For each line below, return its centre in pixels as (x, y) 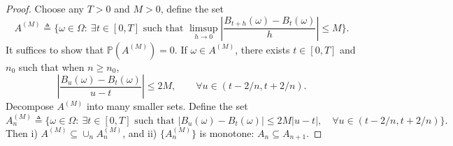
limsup (203, 28)
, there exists (263, 49)
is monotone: (227, 132)
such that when (51, 66)
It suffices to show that (55, 49)
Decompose (30, 106)
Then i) (22, 132)
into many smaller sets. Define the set (167, 106)
